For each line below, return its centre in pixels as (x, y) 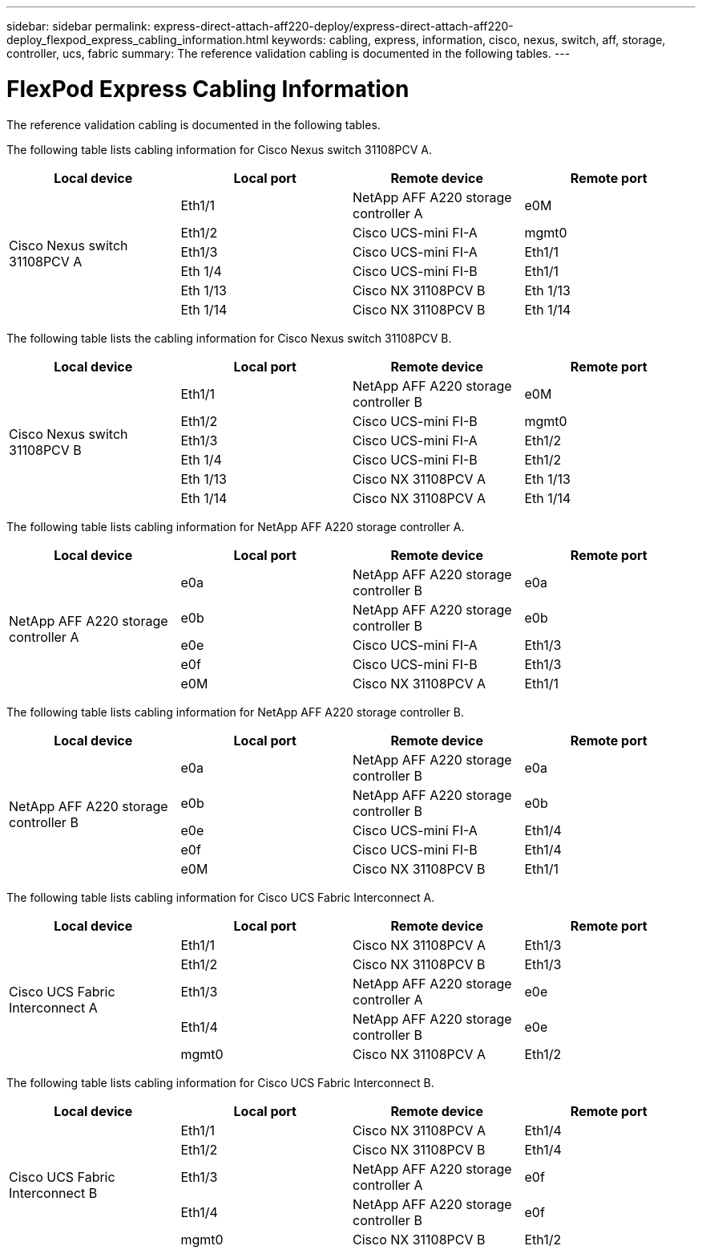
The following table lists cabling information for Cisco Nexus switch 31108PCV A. (220, 149)
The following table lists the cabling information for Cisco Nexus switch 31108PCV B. (229, 338)
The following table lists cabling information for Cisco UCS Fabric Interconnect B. (220, 1082)
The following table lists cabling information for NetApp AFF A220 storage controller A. (236, 526)
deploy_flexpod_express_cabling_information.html (138, 40)
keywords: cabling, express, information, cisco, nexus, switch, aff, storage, (469, 40)
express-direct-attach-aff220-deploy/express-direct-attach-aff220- (333, 26)
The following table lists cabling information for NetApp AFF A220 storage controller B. (235, 712)
